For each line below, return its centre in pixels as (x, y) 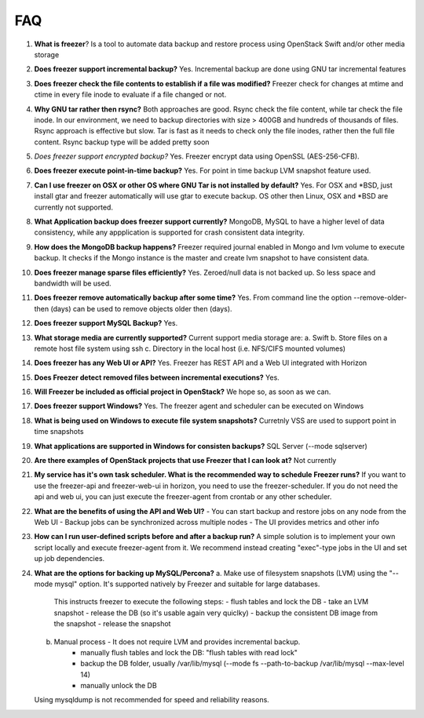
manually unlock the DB (119, 686)
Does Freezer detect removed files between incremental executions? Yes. (157, 377)
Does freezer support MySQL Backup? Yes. (106, 323)
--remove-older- (380, 297)
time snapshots (59, 432)
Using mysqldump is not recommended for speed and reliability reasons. (152, 700)
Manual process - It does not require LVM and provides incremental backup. (177, 641)
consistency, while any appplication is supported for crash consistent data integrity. (170, 232)
